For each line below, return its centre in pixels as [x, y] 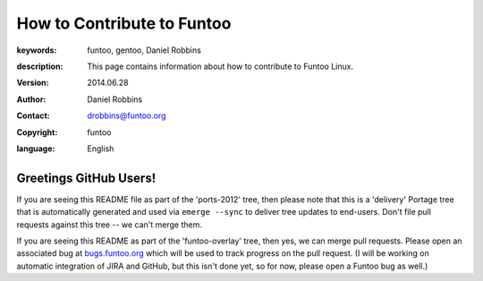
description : [40, 66]
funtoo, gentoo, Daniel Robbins [144, 50]
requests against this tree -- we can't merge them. [110, 225]
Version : [33, 83]
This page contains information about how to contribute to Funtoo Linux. [220, 66]
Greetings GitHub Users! [86, 178]
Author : [31, 99]
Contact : [34, 115]
